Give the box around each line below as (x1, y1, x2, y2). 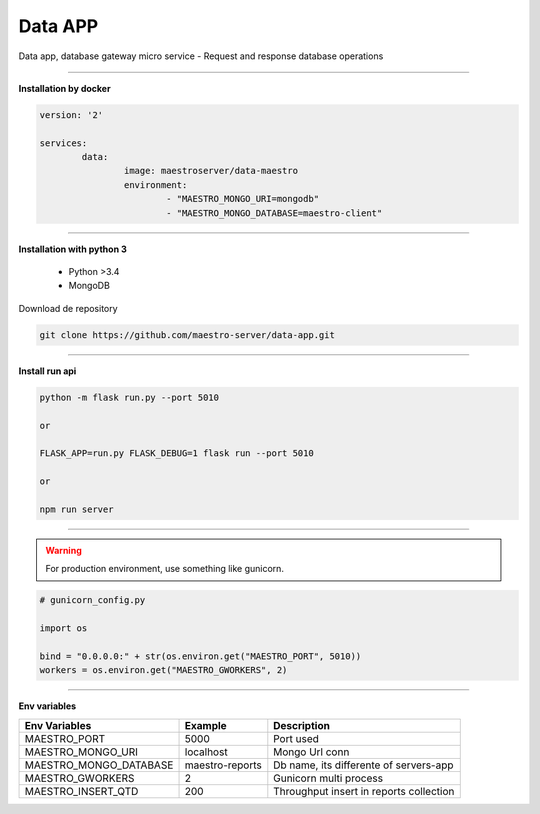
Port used (273, 731, 319, 745)
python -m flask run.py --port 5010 (39, 391, 220, 403)
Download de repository (18, 302, 119, 314)
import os (39, 623, 88, 634)
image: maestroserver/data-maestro (123, 165, 299, 177)
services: (39, 137, 88, 149)
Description (273, 718, 330, 732)
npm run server (39, 503, 114, 515)
